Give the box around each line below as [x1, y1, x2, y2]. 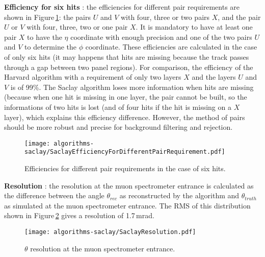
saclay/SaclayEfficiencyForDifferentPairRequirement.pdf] [24, 148, 225, 156]
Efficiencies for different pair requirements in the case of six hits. [24, 163, 226, 174]
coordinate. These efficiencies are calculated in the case [85, 41, 257, 52]
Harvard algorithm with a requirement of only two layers [4, 72, 181, 82]
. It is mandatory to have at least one [136, 21, 253, 32]
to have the [27, 31, 62, 42]
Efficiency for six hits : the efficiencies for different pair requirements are [4, 2, 240, 12]
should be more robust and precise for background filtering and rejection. [4, 122, 233, 132]
